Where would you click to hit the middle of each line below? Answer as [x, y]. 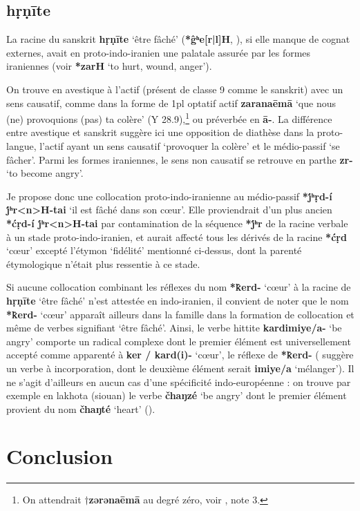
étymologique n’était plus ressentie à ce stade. [103, 263]
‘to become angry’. [45, 173]
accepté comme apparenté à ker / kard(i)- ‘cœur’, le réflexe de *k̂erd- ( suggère [180, 355]
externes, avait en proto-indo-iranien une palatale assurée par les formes [159, 52]
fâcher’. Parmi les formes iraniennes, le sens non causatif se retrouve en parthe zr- [180, 159]
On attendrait [52, 500]
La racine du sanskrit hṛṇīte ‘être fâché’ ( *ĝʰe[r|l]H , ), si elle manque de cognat [178, 39]
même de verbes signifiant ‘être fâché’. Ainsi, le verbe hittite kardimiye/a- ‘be [174, 328]
